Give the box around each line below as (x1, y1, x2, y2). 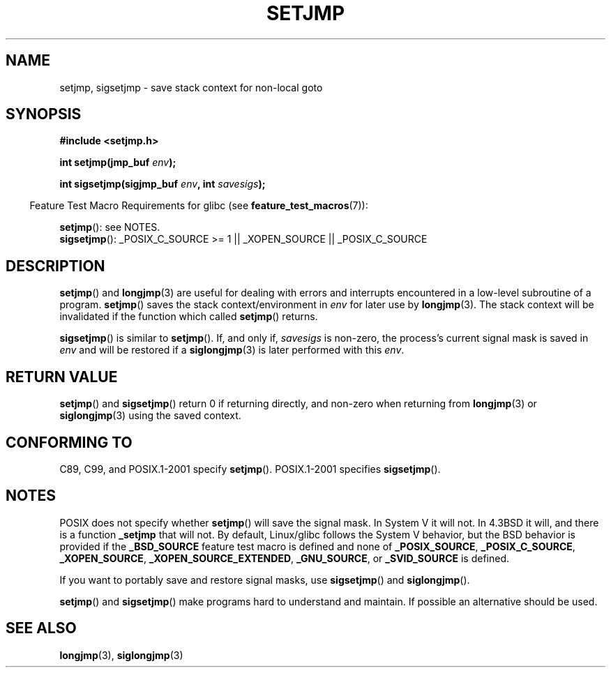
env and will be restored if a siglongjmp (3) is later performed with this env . (59, 344, 405, 356)
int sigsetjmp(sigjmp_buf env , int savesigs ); (59, 178, 266, 190)
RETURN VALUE (6, 368, 118, 386)
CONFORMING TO (6, 433, 133, 451)
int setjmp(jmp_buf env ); (59, 156, 176, 169)
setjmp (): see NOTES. (59, 221, 160, 234)
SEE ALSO (6, 619, 77, 637)
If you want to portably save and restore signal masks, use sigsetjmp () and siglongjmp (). (59, 573, 470, 586)
